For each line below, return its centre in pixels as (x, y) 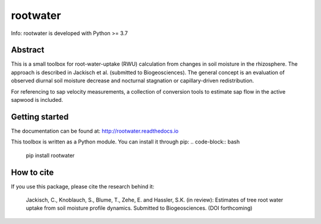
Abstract (28, 50)
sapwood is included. (37, 100)
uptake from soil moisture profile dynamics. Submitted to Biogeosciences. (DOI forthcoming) (139, 208)
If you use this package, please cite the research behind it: (83, 186)
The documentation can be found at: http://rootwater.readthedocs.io (95, 131)
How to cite (32, 172)
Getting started (40, 116)
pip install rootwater (50, 155)
